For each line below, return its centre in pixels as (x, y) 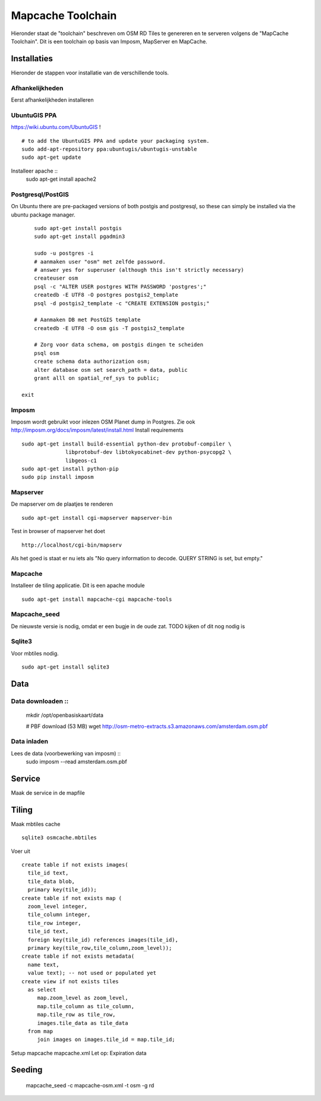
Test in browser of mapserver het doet (58, 531)
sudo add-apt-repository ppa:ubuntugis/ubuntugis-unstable (109, 149)
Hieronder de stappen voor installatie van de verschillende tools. (90, 73)
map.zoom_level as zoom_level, (83, 998)
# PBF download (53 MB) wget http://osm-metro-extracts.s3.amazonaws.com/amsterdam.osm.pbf (147, 726)
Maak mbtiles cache (36, 824)
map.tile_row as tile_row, (76, 1015)
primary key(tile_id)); (62, 890)
